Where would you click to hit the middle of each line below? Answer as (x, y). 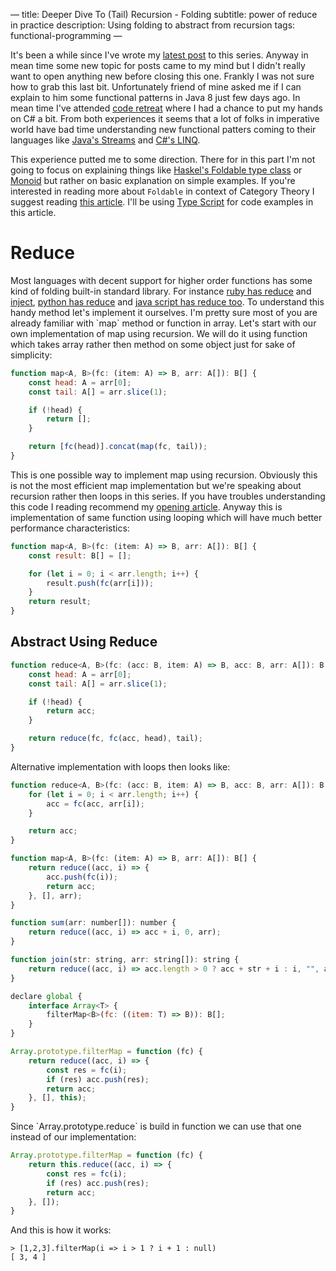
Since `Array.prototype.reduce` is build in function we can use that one (156, 1126)
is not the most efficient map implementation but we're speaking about (156, 485)
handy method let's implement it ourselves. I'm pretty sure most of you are (164, 312)
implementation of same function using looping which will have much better (166, 517)
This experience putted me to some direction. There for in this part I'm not (163, 159)
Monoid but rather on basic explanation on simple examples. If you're (153, 180)
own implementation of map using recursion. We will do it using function (159, 333)
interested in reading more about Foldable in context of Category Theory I (162, 191)
